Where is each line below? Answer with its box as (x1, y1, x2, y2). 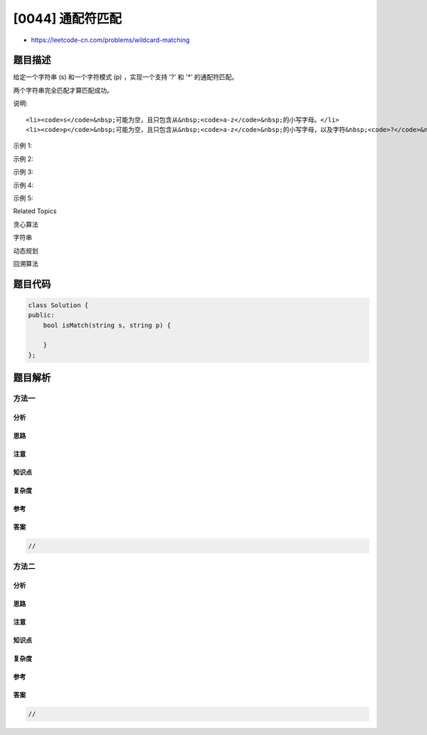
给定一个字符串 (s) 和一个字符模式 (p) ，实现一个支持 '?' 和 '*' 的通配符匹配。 (13, 73, 238, 81)
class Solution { (28, 301, 89, 309)
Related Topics (13, 207, 57, 215)
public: (28, 311, 55, 319)
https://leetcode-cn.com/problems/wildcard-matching (31, 36, 190, 44)
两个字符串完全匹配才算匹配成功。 (13, 86, 113, 94)
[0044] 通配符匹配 (13, 11, 122, 26)
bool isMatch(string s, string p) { (43, 321, 171, 329)
